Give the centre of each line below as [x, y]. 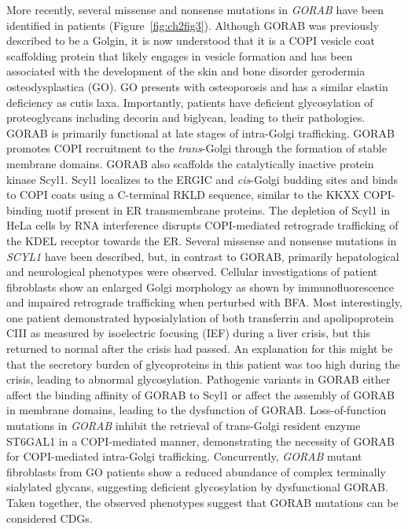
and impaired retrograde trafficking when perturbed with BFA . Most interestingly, [204, 302]
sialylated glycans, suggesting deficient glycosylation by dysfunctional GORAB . [197, 487]
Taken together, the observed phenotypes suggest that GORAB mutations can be [202, 502]
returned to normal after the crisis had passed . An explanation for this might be [200, 349]
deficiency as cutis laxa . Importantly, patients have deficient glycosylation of [190, 102]
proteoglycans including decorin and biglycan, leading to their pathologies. [186, 118]
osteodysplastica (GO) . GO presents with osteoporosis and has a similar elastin [197, 86]
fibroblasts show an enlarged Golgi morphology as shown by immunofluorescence [200, 287]
